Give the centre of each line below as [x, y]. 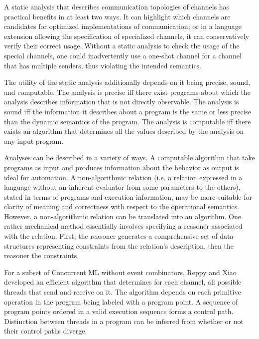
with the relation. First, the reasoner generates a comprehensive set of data [119, 236]
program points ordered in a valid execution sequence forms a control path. [119, 311]
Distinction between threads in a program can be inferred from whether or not [124, 321]
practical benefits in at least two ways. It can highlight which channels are [117, 16]
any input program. [34, 141]
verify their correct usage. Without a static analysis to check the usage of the [122, 46]
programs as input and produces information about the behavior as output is [122, 167]
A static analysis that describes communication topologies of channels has [117, 6]
